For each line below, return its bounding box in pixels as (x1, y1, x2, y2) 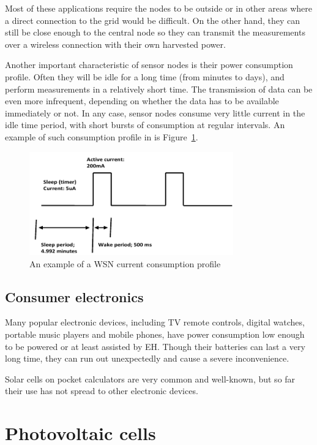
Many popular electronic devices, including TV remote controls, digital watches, (5, 316, 305, 329)
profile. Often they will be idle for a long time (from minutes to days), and (5, 70, 285, 83)
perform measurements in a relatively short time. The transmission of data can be (5, 82, 313, 95)
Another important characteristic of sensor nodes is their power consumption (5, 58, 293, 71)
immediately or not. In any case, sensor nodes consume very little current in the (5, 106, 305, 119)
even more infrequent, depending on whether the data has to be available (5, 94, 279, 107)
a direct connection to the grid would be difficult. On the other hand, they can (5, 13, 300, 26)
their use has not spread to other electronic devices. (5, 384, 198, 397)
